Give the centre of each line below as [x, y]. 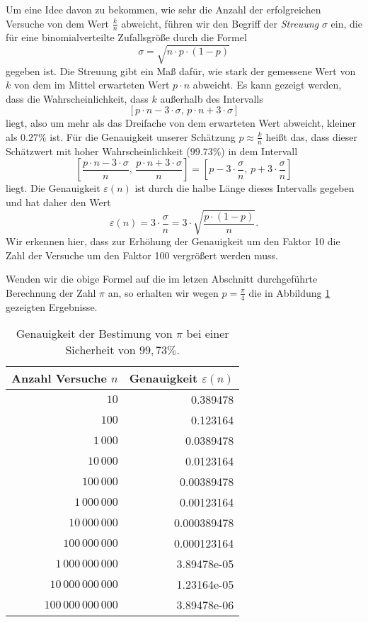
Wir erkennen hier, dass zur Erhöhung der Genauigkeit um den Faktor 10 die [173, 241]
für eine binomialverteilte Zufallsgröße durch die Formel [126, 37]
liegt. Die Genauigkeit [53, 188]
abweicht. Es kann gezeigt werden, [267, 85]
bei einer [208, 334]
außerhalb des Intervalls [212, 98]
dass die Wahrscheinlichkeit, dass [77, 98]
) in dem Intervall [259, 151]
